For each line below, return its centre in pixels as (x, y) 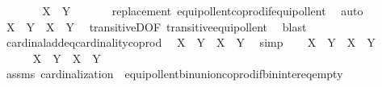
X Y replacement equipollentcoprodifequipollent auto (203, 10)
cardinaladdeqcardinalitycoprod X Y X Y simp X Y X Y (191, 42)
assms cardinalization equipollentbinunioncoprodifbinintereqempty (174, 74)
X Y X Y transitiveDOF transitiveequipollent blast (156, 26)
